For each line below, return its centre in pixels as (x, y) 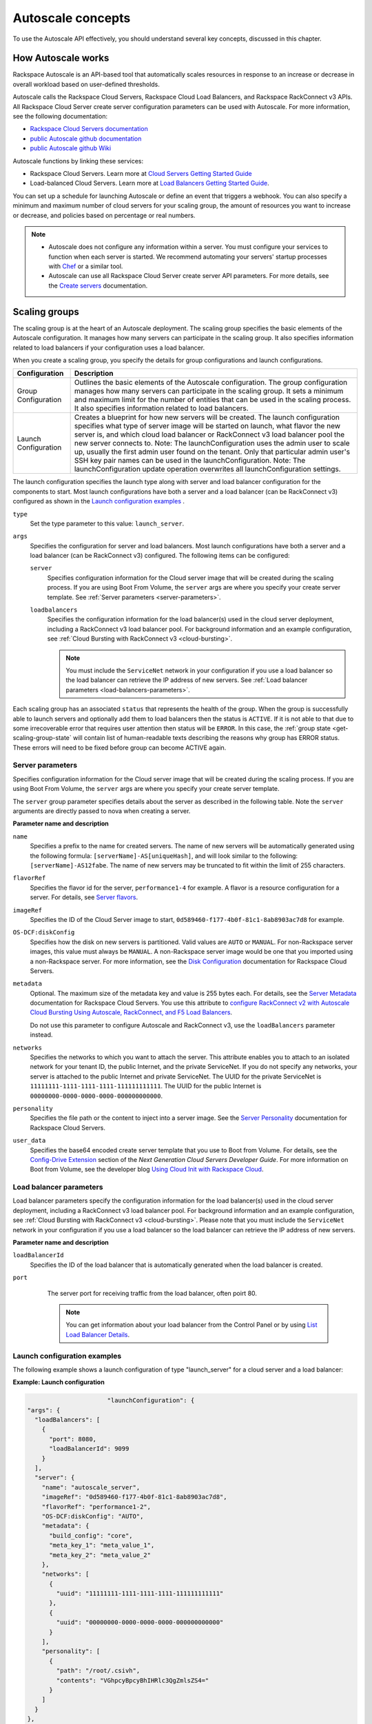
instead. (41, 1035)
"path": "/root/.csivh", (98, 1671)
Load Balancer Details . (98, 1334)
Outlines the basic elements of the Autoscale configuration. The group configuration (211, 383)
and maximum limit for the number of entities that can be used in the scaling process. (213, 400)
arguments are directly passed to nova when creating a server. (102, 811)
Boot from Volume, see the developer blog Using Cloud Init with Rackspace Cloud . (147, 1170)
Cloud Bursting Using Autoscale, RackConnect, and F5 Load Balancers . (131, 1012)
